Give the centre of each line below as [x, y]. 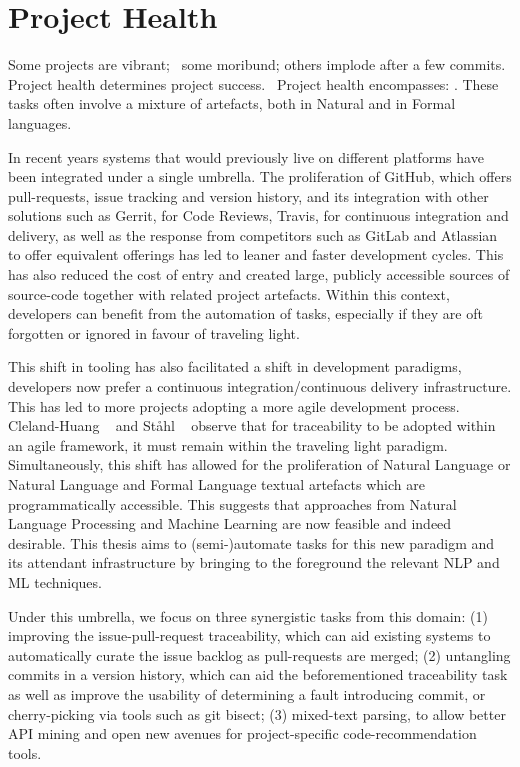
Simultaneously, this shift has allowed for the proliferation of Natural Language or [259, 464]
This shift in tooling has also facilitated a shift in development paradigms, [235, 366]
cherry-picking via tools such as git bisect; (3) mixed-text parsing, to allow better [257, 713]
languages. [40, 122]
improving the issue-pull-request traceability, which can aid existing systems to [249, 635]
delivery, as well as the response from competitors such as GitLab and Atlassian [253, 234]
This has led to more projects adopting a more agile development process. [234, 405]
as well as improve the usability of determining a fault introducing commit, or [247, 693]
